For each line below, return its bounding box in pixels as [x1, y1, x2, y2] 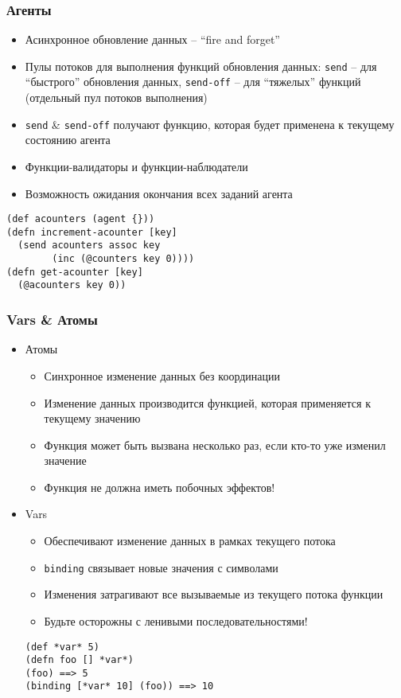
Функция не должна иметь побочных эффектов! [44, 478, 275, 495]
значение [44, 452, 87, 469]
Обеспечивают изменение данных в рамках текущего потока [44, 532, 336, 549]
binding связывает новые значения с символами [44, 559, 278, 575]
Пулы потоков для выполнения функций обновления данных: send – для [25, 57, 377, 74]
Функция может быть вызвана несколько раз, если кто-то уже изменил [44, 436, 386, 453]
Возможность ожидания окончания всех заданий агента [25, 185, 293, 201]
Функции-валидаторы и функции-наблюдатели [25, 158, 248, 174]
